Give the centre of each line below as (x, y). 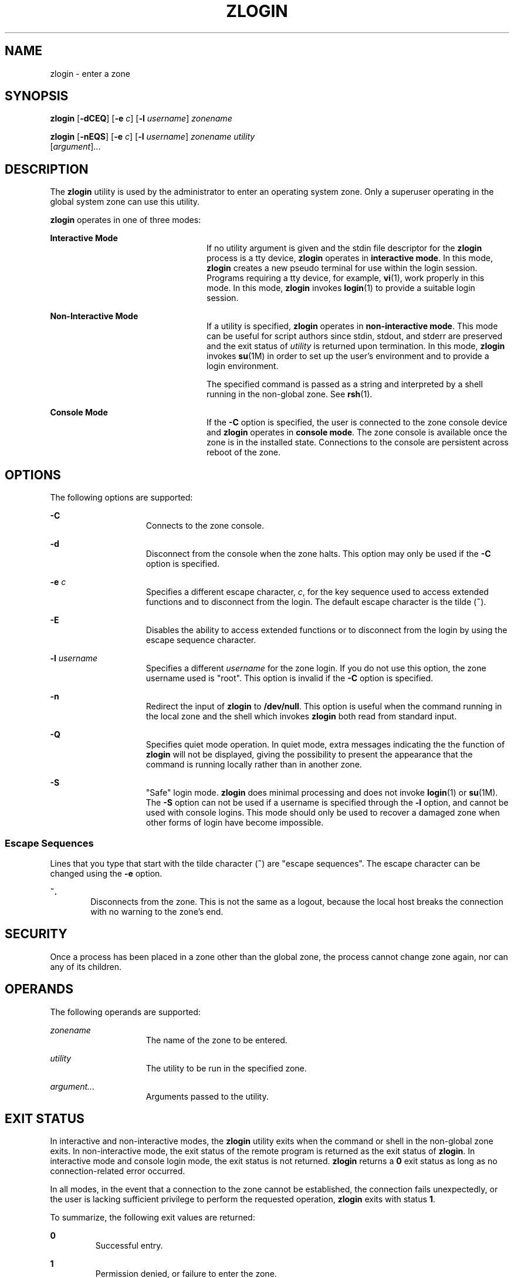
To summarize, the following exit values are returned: (153, 1218)
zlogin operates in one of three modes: (126, 220)
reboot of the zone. (244, 452)
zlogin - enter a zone (90, 73)
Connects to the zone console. (205, 526)
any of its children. (86, 966)
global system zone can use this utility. (125, 202)
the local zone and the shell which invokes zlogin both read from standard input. (301, 716)
